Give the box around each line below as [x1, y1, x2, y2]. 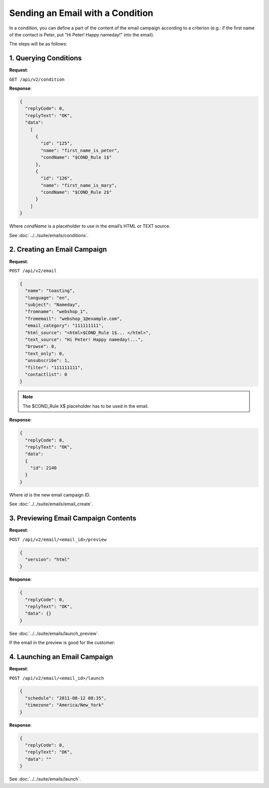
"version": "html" [25, 556, 70, 562]
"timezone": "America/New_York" [25, 702, 104, 708]
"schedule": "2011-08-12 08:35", [25, 695, 107, 701]
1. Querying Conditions [9, 54, 82, 62]
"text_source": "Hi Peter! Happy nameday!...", [25, 337, 143, 342]
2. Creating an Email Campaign [9, 245, 107, 254]
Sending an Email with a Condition [9, 7, 154, 18]
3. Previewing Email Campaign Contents [9, 514, 136, 523]
